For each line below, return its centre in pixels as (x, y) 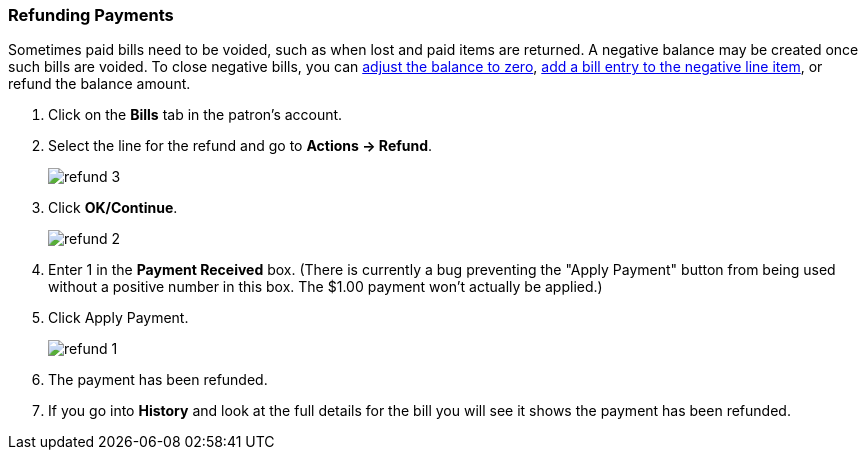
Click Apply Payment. (118, 318)
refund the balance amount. (99, 84)
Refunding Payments (91, 15)
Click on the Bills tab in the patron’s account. (195, 115)
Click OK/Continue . (113, 208)
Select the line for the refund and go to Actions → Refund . (240, 146)
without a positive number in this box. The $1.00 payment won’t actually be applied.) (325, 287)
